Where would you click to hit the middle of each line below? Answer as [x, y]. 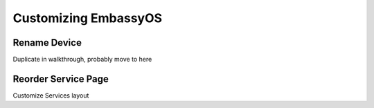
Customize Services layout [51, 95]
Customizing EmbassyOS [88, 18]
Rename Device [47, 43]
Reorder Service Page [61, 79]
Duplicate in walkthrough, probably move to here [82, 60]
